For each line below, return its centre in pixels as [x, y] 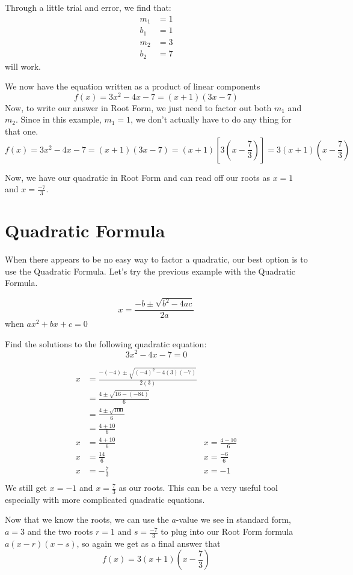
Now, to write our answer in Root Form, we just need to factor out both [138, 107]
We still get [26, 488]
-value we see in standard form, [233, 519]
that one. [22, 131]
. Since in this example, [58, 119]
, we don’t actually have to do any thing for [211, 119]
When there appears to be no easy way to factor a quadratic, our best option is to [156, 259]
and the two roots [60, 531]
